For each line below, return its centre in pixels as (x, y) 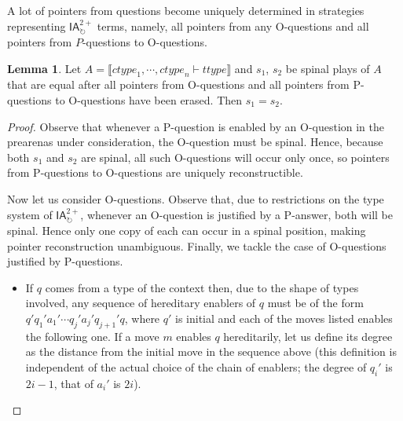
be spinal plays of (328, 68)
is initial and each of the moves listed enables (284, 318)
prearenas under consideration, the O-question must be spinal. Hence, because (195, 142)
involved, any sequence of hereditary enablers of (141, 303)
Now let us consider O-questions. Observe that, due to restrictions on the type (196, 198)
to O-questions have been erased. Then (149, 100)
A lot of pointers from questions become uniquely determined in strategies (186, 10)
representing (37, 26)
